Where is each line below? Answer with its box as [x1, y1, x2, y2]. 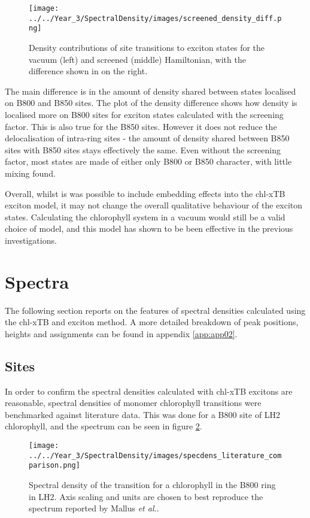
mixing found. [5, 166, 56, 179]
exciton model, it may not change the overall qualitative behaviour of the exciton [5, 199, 303, 211]
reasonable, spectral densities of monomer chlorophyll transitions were [5, 396, 262, 409]
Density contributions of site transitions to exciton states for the [29, 41, 265, 53]
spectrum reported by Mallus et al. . [29, 502, 159, 514]
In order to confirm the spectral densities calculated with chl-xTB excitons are [5, 384, 293, 397]
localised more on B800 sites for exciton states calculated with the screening [5, 108, 284, 120]
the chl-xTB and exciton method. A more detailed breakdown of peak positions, [5, 316, 299, 328]
